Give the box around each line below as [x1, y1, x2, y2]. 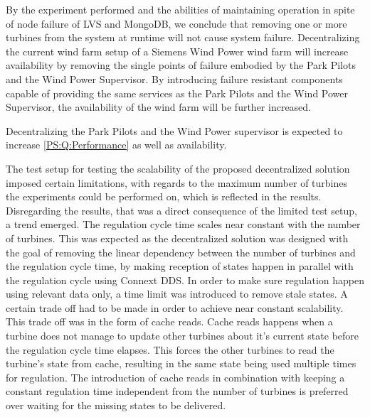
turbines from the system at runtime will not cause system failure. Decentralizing [6, 30, 360, 45]
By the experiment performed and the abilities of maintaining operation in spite [6, 2, 355, 16]
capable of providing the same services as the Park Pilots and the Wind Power [6, 85, 348, 100]
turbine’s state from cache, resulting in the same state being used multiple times [6, 356, 356, 371]
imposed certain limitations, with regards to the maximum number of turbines [6, 175, 348, 190]
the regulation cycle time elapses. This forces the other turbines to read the [6, 342, 334, 357]
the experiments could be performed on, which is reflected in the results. [6, 189, 322, 204]
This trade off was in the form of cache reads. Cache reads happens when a [6, 314, 333, 329]
